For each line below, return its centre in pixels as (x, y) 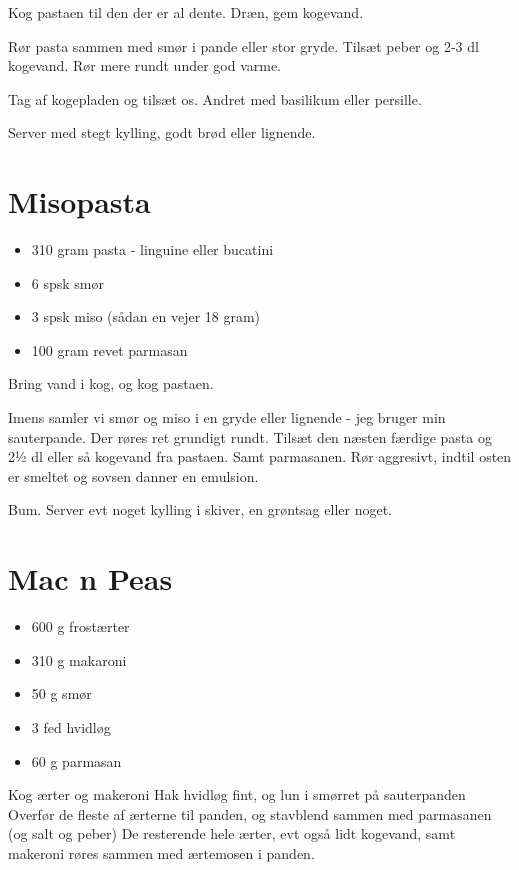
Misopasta (79, 201)
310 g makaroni (79, 659)
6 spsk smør (67, 282)
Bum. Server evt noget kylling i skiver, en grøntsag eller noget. (200, 509)
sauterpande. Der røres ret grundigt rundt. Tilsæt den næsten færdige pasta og (250, 436)
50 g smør (61, 693)
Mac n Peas (90, 578)
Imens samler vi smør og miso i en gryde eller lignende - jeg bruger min (227, 417)
